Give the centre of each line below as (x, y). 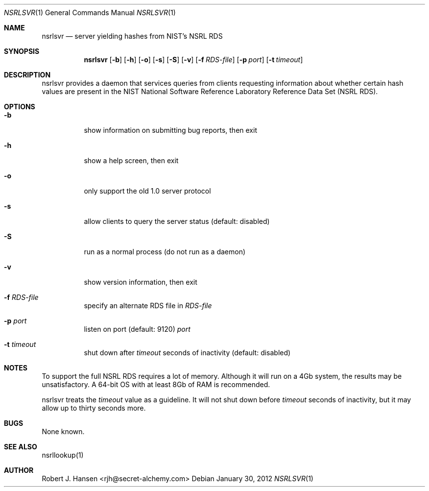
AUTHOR (19, 470)
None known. (63, 431)
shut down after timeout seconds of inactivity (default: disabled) (187, 353)
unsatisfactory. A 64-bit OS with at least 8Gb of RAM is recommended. (156, 384)
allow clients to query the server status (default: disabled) (177, 221)
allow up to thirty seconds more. (94, 408)
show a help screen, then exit (131, 160)
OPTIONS (20, 107)
